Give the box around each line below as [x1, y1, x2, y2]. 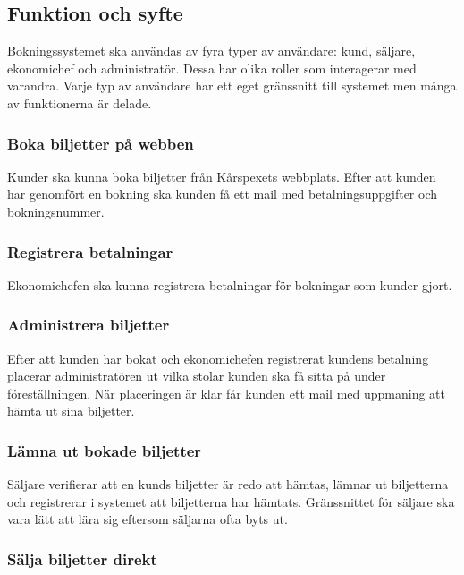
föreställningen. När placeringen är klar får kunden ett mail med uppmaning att [7, 383, 445, 402]
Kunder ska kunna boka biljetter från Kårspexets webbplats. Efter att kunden [7, 167, 436, 185]
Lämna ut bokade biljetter [7, 439, 202, 461]
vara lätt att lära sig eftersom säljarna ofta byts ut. [7, 510, 288, 528]
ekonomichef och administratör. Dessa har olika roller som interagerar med [7, 58, 417, 77]
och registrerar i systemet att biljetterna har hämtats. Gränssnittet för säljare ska [7, 492, 455, 511]
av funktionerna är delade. [7, 93, 152, 112]
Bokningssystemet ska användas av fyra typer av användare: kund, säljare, [7, 41, 416, 60]
